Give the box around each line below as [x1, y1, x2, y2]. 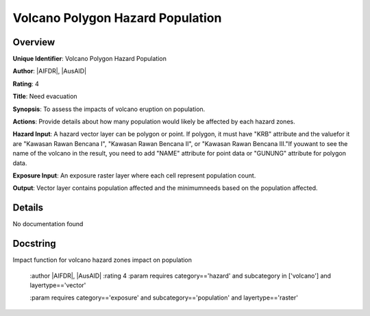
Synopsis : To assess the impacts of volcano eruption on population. [12, 105, 206, 113]
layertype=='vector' [29, 281, 86, 289]
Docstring [12, 238, 56, 250]
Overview [12, 36, 56, 48]
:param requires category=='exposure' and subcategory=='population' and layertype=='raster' [29, 293, 298, 302]
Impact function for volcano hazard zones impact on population [12, 256, 192, 264]
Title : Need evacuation [12, 93, 78, 101]
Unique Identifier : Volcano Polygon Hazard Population [12, 55, 167, 63]
